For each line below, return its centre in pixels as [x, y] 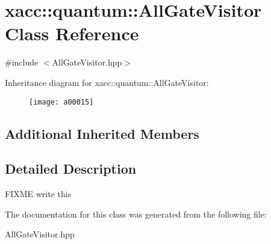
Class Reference [72, 33]
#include [22, 62]
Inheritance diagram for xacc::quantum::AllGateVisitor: [107, 82]
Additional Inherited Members [102, 133]
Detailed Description [71, 169]
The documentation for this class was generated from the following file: [136, 214]
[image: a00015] [61, 102]
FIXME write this [38, 194]
